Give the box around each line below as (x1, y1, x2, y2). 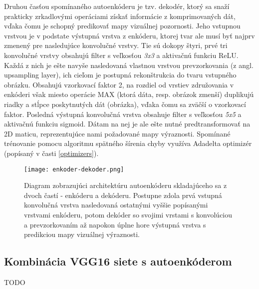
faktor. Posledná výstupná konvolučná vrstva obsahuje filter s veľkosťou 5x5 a (4, 108, 242, 119)
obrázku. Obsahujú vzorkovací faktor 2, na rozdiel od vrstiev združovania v (4, 79, 234, 89)
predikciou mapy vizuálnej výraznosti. (24, 229, 140, 239)
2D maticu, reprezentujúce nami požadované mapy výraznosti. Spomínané (4, 128, 231, 138)
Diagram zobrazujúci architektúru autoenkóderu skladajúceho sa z (24, 180, 227, 190)
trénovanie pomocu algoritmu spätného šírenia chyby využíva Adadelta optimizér (4, 138, 252, 148)
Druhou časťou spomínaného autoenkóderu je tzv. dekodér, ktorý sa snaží (4, 1, 230, 11)
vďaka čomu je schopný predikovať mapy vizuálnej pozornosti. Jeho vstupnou (4, 20, 241, 31)
